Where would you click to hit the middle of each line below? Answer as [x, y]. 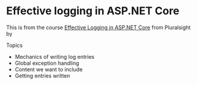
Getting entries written [42, 75]
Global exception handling [47, 63]
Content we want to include [49, 69]
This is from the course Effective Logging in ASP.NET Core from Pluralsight [98, 27]
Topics [14, 45]
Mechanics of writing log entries [54, 56]
